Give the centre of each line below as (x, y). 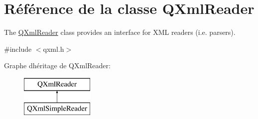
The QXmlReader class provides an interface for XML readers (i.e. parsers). (120, 32)
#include (18, 49)
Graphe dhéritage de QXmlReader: (57, 65)
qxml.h (54, 49)
